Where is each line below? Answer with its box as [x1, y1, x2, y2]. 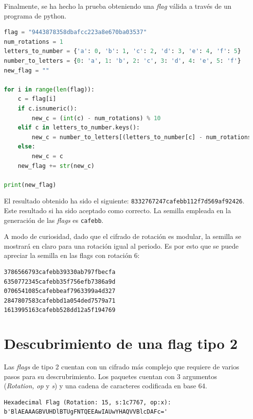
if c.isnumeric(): [18, 105, 77, 112]
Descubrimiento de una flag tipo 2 [4, 333, 238, 353]
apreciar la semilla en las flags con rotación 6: [4, 250, 140, 260]
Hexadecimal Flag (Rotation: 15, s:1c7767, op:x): [4, 399, 171, 406]
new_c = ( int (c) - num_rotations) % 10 [32, 114, 161, 122]
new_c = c [32, 152, 63, 160]
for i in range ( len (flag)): [4, 86, 95, 93]
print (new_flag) [4, 181, 56, 188]
